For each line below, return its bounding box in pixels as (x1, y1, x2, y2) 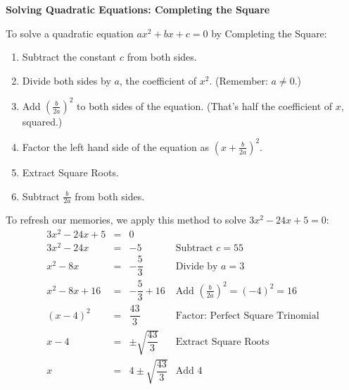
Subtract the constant (22, 49, 117, 64)
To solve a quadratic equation (6, 25, 134, 40)
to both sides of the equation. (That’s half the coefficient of (77, 98, 333, 113)
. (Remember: (209, 73, 268, 87)
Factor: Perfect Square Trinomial (175, 310, 319, 321)
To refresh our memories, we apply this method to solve (6, 212, 246, 227)
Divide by (175, 261, 218, 272)
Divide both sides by (22, 73, 111, 87)
